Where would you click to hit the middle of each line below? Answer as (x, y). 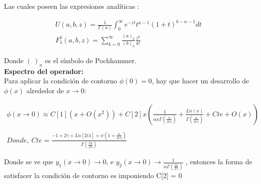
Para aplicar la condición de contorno (61, 81)
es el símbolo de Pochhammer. (91, 60)
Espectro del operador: (44, 71)
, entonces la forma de (219, 162)
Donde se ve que (29, 162)
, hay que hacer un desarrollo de (200, 81)
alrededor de (45, 90)
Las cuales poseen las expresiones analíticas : (72, 6)
